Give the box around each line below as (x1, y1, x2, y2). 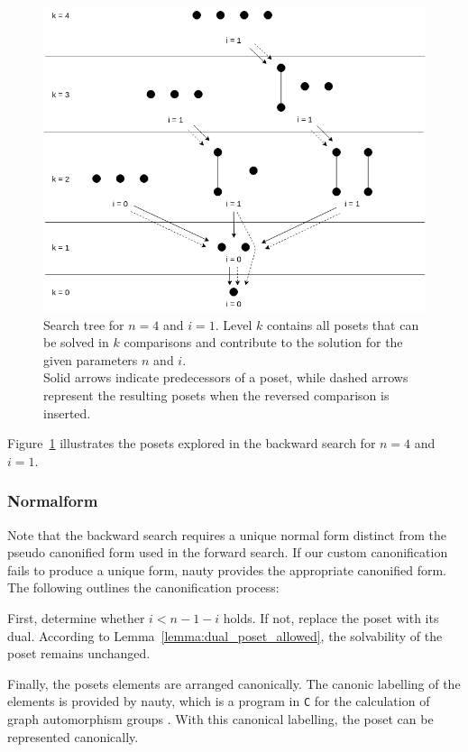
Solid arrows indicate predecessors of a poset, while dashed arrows (43, 368, 408, 387)
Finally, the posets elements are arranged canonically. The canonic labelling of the (7, 674, 461, 692)
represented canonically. (7, 727, 139, 746)
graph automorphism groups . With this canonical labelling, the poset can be (7, 709, 434, 728)
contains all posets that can (266, 315, 419, 334)
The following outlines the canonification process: (7, 578, 280, 597)
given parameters (43, 350, 138, 369)
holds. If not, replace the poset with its (223, 608, 439, 627)
